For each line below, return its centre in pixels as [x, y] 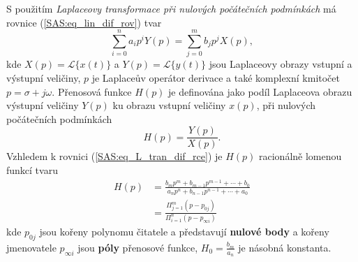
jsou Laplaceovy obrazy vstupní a [281, 64]
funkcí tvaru [32, 169]
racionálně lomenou [300, 156]
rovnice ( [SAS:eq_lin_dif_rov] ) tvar [84, 22]
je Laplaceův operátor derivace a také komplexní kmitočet [216, 77]
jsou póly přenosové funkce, [138, 247]
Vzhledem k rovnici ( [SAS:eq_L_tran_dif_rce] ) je [114, 156]
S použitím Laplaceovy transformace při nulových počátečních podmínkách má [171, 8]
